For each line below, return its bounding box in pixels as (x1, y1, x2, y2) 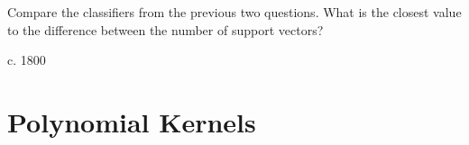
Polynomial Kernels (7, 103, 256, 140)
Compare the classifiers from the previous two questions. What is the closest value (7, 3, 462, 21)
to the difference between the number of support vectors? (7, 20, 324, 39)
